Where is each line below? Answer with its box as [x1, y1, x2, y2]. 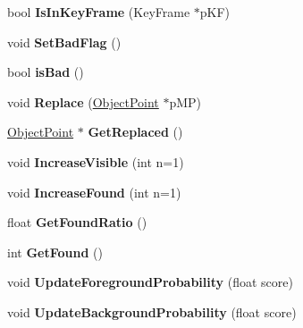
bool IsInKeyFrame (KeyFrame [7, 3, 190, 21]
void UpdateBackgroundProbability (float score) [7, 302, 297, 321]
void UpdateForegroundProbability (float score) [7, 273, 293, 291]
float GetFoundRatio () [7, 213, 147, 231]
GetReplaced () [88, 122, 183, 141]
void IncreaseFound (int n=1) [7, 182, 181, 201]
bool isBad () [7, 63, 84, 81]
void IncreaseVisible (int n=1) [7, 152, 184, 171]
